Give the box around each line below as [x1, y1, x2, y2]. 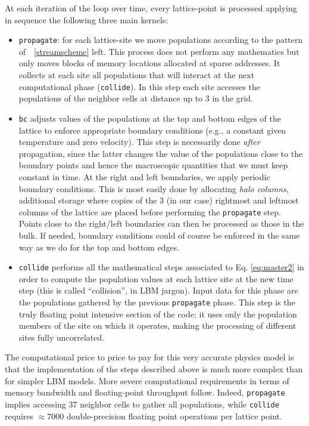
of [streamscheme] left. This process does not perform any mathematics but [18, 45, 299, 57]
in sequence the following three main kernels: [5, 13, 168, 26]
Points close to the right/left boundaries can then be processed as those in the [18, 217, 304, 230]
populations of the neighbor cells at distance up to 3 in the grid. [18, 92, 253, 104]
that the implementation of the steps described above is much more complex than [5, 363, 303, 375]
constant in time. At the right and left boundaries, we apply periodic [18, 170, 270, 183]
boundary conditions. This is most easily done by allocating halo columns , [18, 182, 289, 195]
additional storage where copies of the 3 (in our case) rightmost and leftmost [18, 194, 299, 206]
